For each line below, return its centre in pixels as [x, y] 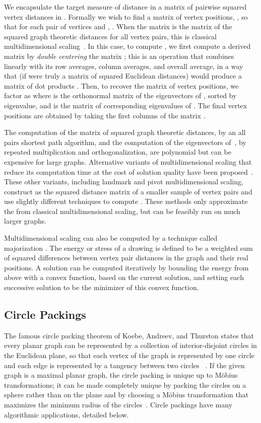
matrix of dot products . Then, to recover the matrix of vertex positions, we [121, 85]
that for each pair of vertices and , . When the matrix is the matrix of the [118, 26]
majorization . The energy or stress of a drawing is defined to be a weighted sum [128, 248]
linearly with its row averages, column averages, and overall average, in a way [124, 66]
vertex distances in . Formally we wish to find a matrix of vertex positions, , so [126, 16]
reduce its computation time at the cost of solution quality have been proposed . [129, 171]
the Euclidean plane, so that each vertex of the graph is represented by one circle [129, 355]
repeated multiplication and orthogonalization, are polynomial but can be [118, 152]
